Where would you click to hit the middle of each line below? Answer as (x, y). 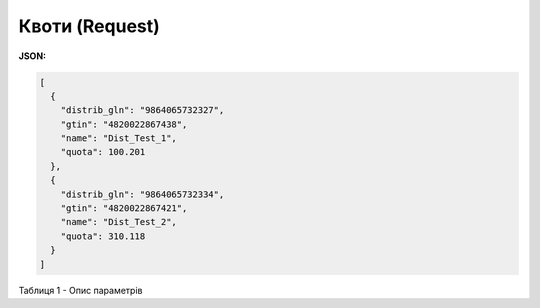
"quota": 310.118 (103, 236)
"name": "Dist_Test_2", (118, 222)
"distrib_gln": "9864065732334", (142, 194)
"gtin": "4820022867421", (124, 208)
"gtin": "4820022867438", (124, 124)
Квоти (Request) (89, 26)
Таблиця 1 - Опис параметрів (80, 290)
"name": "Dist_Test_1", (118, 138)
